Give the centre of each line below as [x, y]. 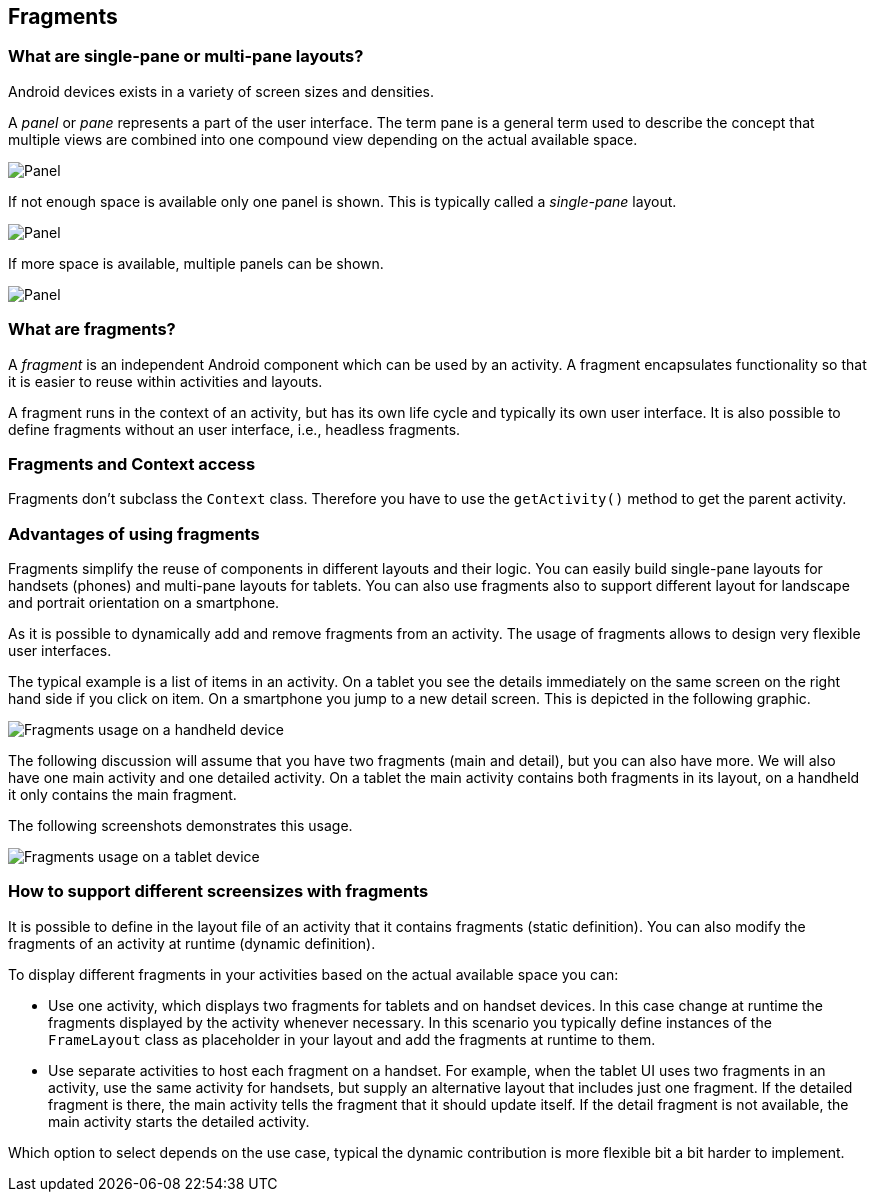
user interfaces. [60, 651]
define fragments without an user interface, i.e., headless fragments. [234, 429]
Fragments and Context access [132, 463]
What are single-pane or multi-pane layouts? [186, 56]
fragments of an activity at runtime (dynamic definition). [192, 943]
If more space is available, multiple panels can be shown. [196, 263]
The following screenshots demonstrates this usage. [180, 826]
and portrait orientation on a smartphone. [144, 603]
